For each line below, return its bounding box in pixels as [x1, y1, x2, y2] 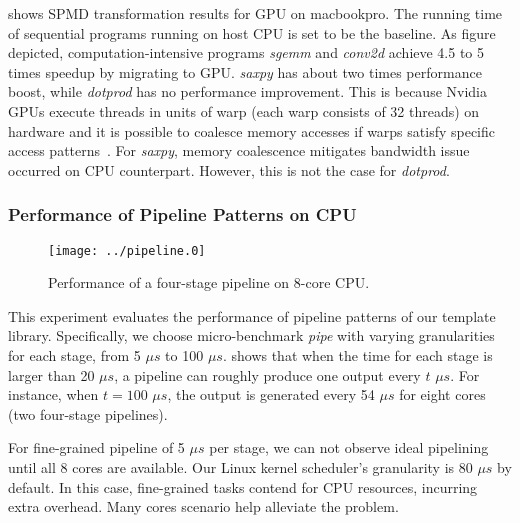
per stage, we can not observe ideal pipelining [209, 437, 489, 458]
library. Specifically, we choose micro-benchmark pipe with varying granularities [8, 325, 495, 346]
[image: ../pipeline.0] [48, 243, 206, 258]
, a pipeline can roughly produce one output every [114, 364, 421, 385]
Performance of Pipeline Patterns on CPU [8, 202, 357, 227]
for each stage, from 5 [8, 345, 141, 365]
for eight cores [399, 384, 486, 405]
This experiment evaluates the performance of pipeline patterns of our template [8, 305, 496, 326]
